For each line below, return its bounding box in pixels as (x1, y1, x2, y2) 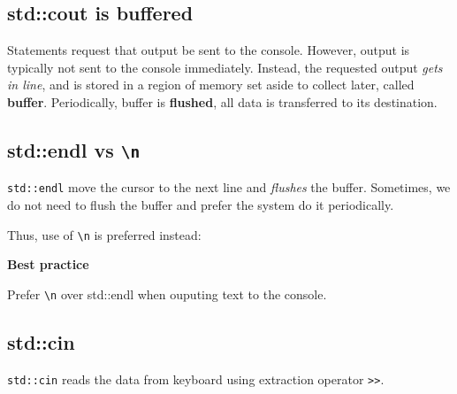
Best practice (7, 255, 89, 274)
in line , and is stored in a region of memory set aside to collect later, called (7, 75, 415, 94)
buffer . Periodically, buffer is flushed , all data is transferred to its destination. (7, 92, 438, 111)
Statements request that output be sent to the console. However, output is (7, 41, 410, 59)
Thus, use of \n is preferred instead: (7, 225, 202, 243)
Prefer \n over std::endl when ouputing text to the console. (7, 284, 327, 303)
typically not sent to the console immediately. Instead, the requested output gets (7, 58, 443, 76)
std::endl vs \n (7, 135, 141, 163)
